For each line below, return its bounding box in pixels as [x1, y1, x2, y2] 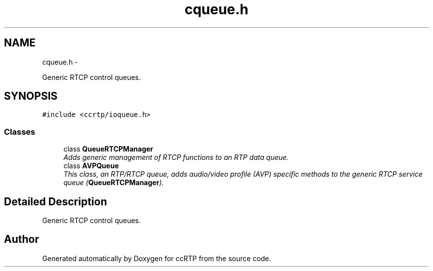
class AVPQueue [63, 161, 119, 170]
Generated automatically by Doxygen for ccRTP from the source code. [42, 254, 271, 263]
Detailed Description [4, 195, 107, 208]
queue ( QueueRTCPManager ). [63, 178, 164, 187]
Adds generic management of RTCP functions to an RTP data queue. [63, 153, 289, 162]
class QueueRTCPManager [63, 145, 153, 154]
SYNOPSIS [4, 90, 58, 103]
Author [4, 233, 39, 246]
